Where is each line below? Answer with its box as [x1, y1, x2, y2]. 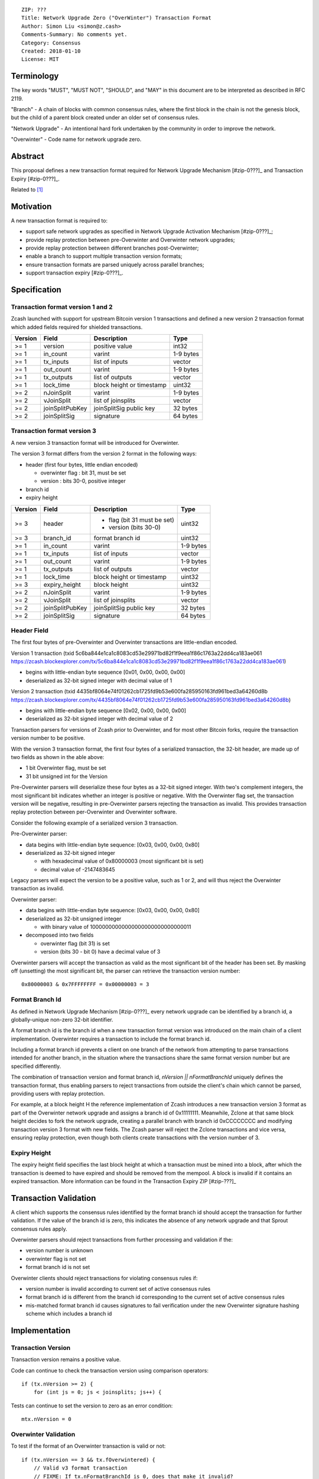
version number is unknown [25, 1247, 94, 1254]
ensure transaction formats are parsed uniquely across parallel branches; [25, 261, 204, 268]
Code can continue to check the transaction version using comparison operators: [11, 1367, 209, 1374]
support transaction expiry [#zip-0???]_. [25, 269, 123, 276]
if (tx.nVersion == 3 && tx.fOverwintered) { [21, 1456, 156, 1463]
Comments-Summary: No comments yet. [21, 31, 128, 38]
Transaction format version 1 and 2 [11, 302, 113, 311]
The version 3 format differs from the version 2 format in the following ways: [11, 450, 197, 457]
